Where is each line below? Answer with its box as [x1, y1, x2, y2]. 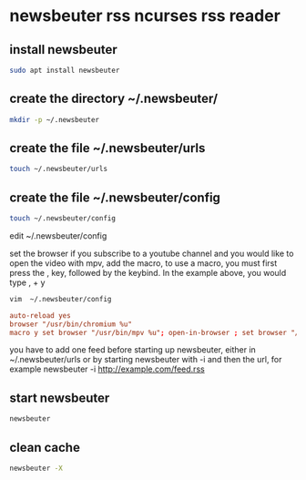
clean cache [9, 439, 80, 455]
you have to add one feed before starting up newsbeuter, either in [9, 344, 257, 355]
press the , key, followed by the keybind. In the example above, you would [9, 267, 287, 278]
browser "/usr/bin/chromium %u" [9, 320, 132, 329]
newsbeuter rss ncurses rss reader [9, 5, 280, 26]
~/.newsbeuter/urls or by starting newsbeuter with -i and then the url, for [9, 354, 282, 365]
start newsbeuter [9, 390, 110, 405]
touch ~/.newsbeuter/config [9, 214, 117, 223]
